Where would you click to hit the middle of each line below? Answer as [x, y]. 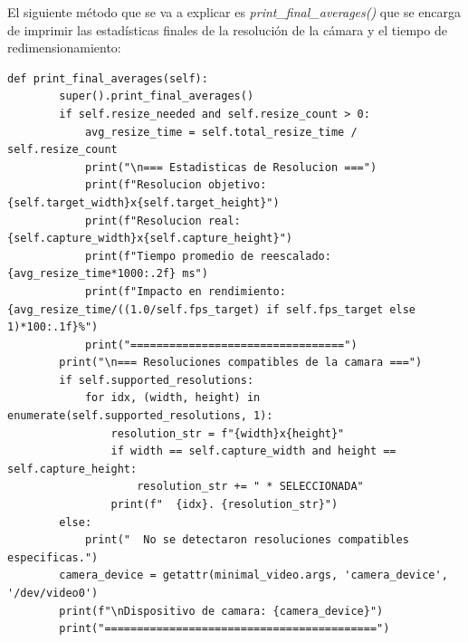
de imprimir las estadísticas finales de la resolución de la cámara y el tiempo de [227, 29]
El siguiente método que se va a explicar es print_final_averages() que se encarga [234, 12]
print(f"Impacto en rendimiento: [185, 291]
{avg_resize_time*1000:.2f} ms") [108, 274]
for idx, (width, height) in [172, 398]
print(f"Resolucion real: [162, 220]
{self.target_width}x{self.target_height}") [143, 202]
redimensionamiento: [64, 48]
